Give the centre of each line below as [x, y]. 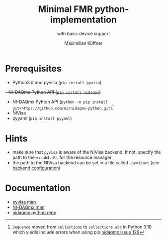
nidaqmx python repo [34, 213]
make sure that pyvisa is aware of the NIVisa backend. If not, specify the [86, 152]
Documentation [38, 188]
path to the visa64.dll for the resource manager [62, 157]
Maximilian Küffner [83, 43]
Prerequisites [34, 68]
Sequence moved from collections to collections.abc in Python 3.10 [82, 227]
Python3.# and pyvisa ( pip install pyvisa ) [57, 82]
